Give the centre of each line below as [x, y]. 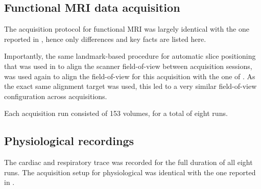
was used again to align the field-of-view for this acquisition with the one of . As [130, 76]
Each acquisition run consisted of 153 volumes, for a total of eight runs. [116, 113]
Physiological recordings [69, 141]
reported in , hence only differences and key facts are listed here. [105, 39]
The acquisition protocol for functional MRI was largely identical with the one [127, 29]
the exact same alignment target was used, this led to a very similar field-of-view [130, 86]
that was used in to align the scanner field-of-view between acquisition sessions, [128, 66]
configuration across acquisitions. [56, 96]
